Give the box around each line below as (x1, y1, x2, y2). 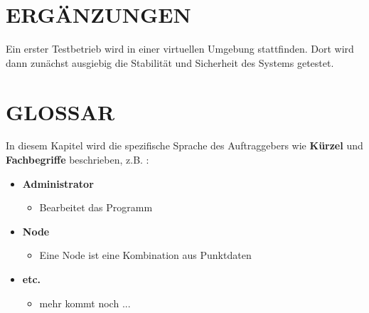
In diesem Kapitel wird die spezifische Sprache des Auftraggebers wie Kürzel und (6, 138, 363, 153)
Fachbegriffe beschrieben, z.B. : (6, 152, 149, 167)
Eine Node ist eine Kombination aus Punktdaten (39, 248, 252, 262)
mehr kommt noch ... (39, 295, 131, 310)
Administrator (22, 176, 94, 191)
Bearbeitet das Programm (39, 200, 153, 215)
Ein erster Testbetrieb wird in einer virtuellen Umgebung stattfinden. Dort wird (6, 41, 354, 56)
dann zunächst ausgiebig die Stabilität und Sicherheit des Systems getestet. (6, 55, 334, 70)
